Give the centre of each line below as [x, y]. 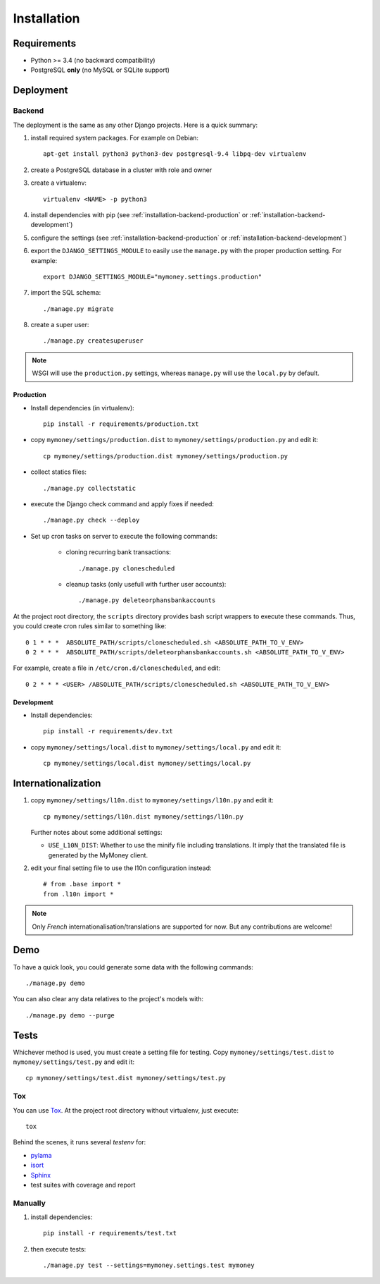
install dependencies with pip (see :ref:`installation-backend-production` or [140, 214]
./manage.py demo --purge [70, 1015]
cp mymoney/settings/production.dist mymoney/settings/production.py [166, 456]
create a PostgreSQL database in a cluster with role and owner [121, 170]
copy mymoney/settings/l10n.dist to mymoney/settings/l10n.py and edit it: [152, 800]
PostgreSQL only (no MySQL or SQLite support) [100, 70]
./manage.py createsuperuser [93, 341]
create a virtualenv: [59, 183]
